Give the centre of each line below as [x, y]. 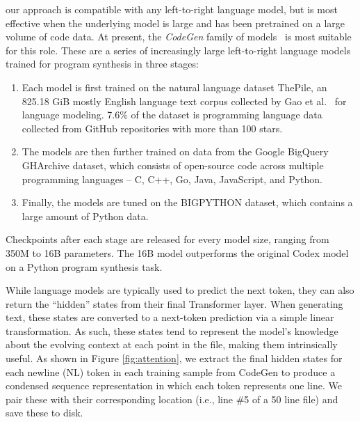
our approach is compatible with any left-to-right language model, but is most [172, 9]
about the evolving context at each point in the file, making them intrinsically [172, 344]
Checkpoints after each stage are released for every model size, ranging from [167, 239]
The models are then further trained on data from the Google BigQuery [175, 151]
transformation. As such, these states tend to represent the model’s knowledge [172, 330]
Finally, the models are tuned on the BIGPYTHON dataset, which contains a [187, 202]
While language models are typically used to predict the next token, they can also [180, 290]
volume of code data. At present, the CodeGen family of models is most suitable [179, 37]
